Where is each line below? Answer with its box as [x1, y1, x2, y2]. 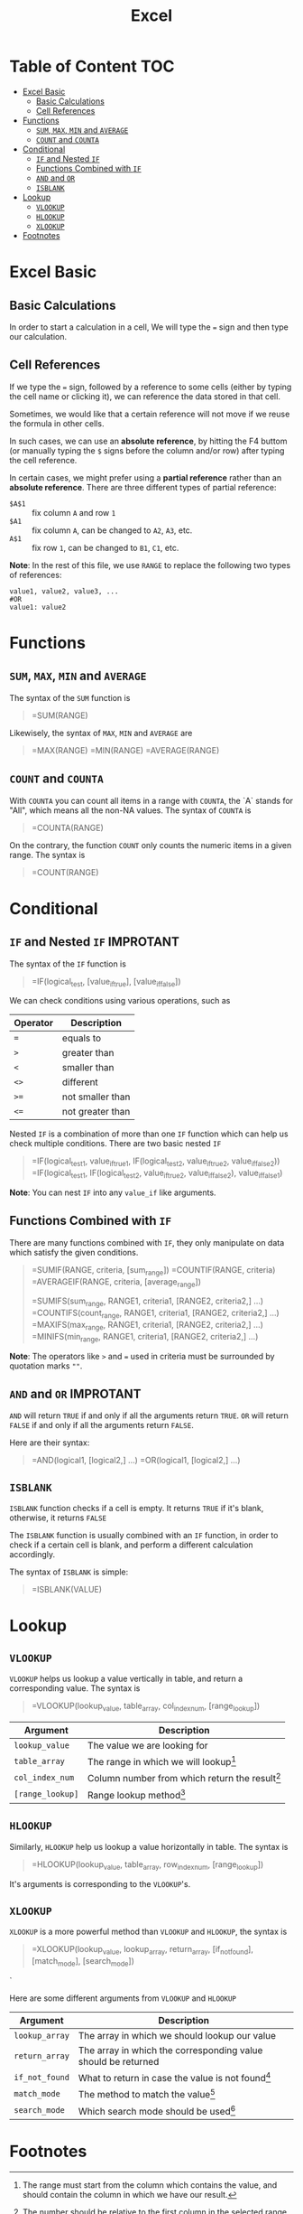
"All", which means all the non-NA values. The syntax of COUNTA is [9, 805, 252, 816]
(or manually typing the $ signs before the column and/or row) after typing [9, 444, 285, 456]
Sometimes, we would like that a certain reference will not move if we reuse [9, 408, 290, 419]
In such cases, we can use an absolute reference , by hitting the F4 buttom [9, 435, 288, 446]
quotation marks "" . [9, 1360, 83, 1371]
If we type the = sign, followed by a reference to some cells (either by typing [9, 381, 292, 392]
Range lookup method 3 [87, 1787, 187, 1801]
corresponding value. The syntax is [9, 1683, 141, 1694]
